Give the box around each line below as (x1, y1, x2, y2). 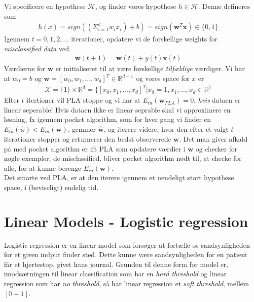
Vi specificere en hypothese (4, 1, 86, 11)
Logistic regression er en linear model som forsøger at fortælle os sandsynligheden (4, 239, 250, 250)
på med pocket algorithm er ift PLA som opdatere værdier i (4, 143, 185, 153)
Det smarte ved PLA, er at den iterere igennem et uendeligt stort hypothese (4, 172, 234, 183)
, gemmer (68, 123, 96, 134)
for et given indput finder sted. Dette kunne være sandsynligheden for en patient (4, 249, 248, 260)
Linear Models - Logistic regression (4, 211, 248, 231)
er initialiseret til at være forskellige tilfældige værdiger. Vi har (55, 63, 245, 74)
